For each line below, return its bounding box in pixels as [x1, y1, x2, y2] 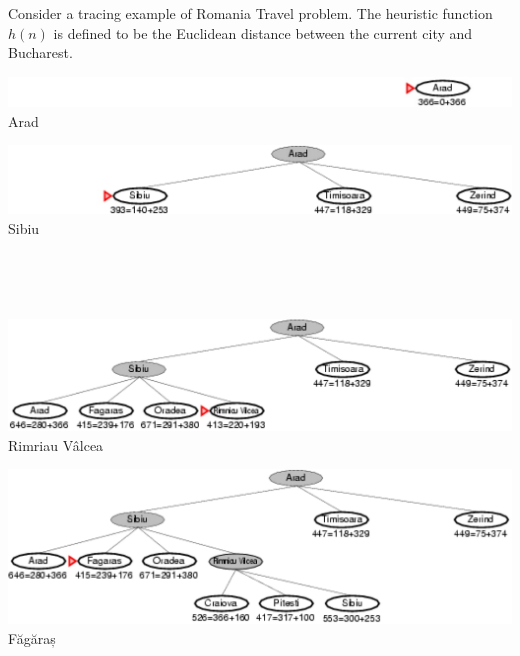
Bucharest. [8, 42, 73, 63]
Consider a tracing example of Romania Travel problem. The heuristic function [8, 3, 493, 23]
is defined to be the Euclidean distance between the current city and [53, 22, 473, 43]
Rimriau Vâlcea [8, 434, 104, 455]
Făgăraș [8, 627, 56, 648]
